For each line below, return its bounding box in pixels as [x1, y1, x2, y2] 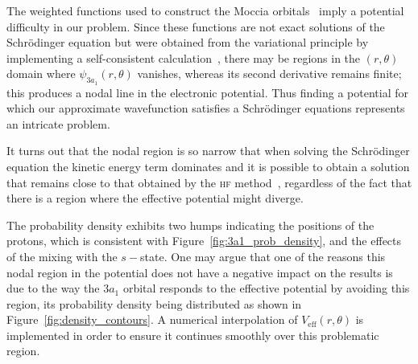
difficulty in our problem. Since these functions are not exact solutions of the [6, 18, 385, 35]
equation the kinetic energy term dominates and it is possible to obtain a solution [6, 157, 410, 174]
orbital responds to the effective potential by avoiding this [122, 280, 410, 297]
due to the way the [6, 280, 100, 297]
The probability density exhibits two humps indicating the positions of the [6, 216, 375, 233]
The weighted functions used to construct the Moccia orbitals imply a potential [6, 2, 404, 18]
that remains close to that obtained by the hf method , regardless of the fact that [6, 174, 412, 190]
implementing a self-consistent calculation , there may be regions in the [6, 49, 361, 66]
